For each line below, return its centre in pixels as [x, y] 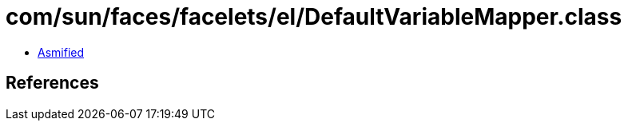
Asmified [61, 52]
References [52, 83]
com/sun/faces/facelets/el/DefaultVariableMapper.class [314, 17]
